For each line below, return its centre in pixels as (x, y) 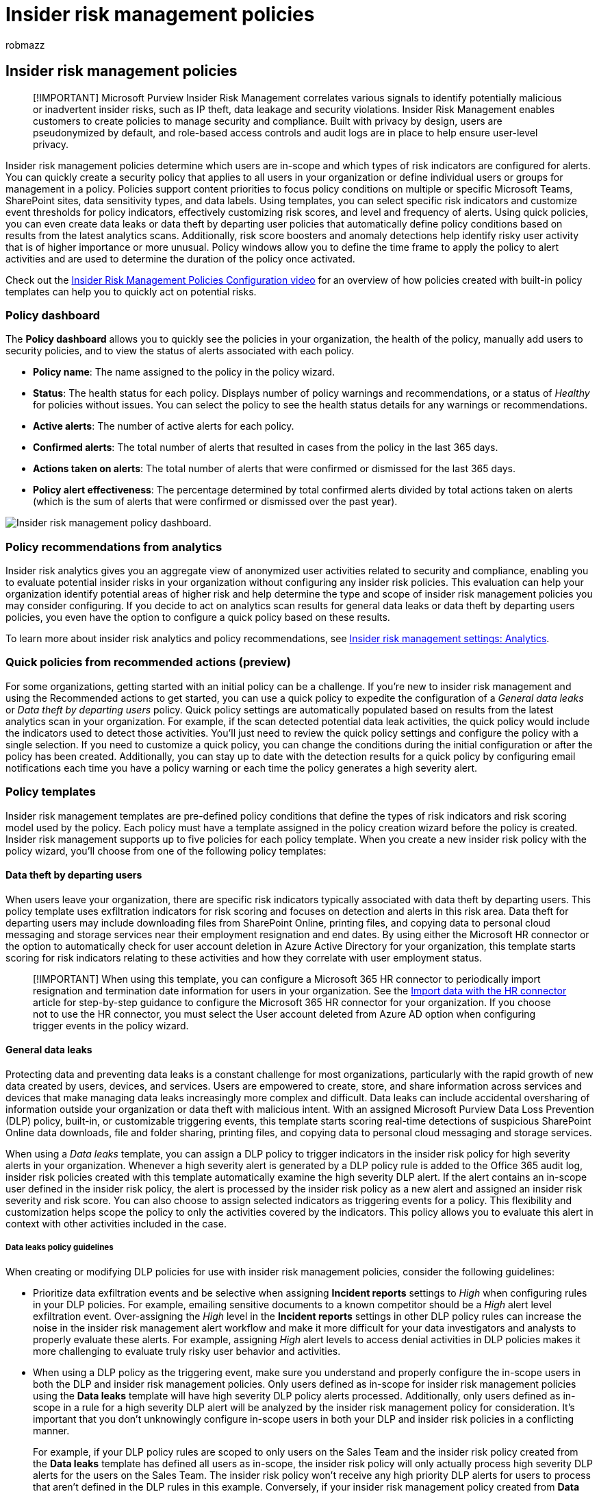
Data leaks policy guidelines (60, 1248)
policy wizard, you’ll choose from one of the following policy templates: (166, 850)
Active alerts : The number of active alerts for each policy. (164, 426)
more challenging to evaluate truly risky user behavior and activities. (187, 1351)
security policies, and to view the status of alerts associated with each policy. (180, 351)
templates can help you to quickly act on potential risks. (131, 291)
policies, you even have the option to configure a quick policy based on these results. (198, 617)
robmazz (25, 45)
